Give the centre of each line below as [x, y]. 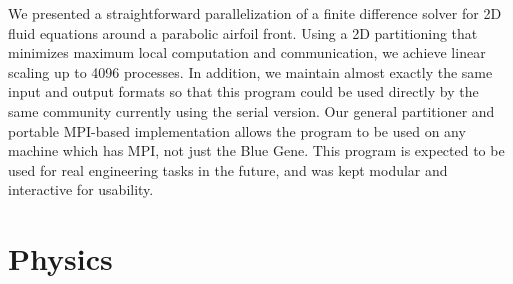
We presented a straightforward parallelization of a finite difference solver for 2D [255, 13]
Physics [60, 258]
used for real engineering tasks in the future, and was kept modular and [228, 169]
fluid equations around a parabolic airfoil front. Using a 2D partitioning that [243, 32]
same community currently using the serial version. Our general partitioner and [251, 110]
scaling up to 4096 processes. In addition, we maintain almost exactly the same [250, 71]
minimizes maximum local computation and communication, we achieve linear [247, 52]
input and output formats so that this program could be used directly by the [243, 91]
